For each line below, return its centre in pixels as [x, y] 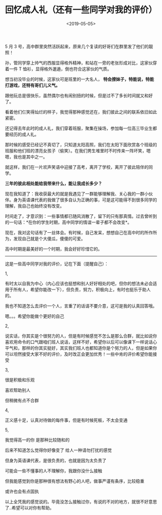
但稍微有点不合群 [22, 400]
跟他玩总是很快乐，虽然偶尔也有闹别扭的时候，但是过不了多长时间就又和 [77, 96]
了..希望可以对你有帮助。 [30, 508]
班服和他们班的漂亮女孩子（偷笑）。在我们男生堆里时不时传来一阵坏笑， [76, 150]
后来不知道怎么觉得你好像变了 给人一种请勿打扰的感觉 [58, 450]
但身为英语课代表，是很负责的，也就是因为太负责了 [56, 460]
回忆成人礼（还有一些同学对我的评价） [81, 10]
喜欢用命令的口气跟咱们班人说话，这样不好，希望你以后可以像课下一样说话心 [81, 342]
